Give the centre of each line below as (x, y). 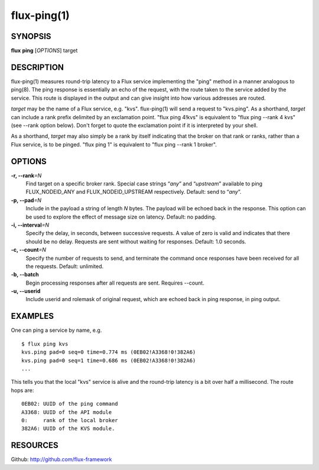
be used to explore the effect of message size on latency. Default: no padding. (121, 217)
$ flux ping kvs (45, 344)
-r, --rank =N (26, 175)
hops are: (22, 390)
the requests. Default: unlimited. (65, 266)
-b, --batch (25, 275)
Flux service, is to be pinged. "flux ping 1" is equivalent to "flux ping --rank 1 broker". (114, 144)
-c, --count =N (29, 250)
